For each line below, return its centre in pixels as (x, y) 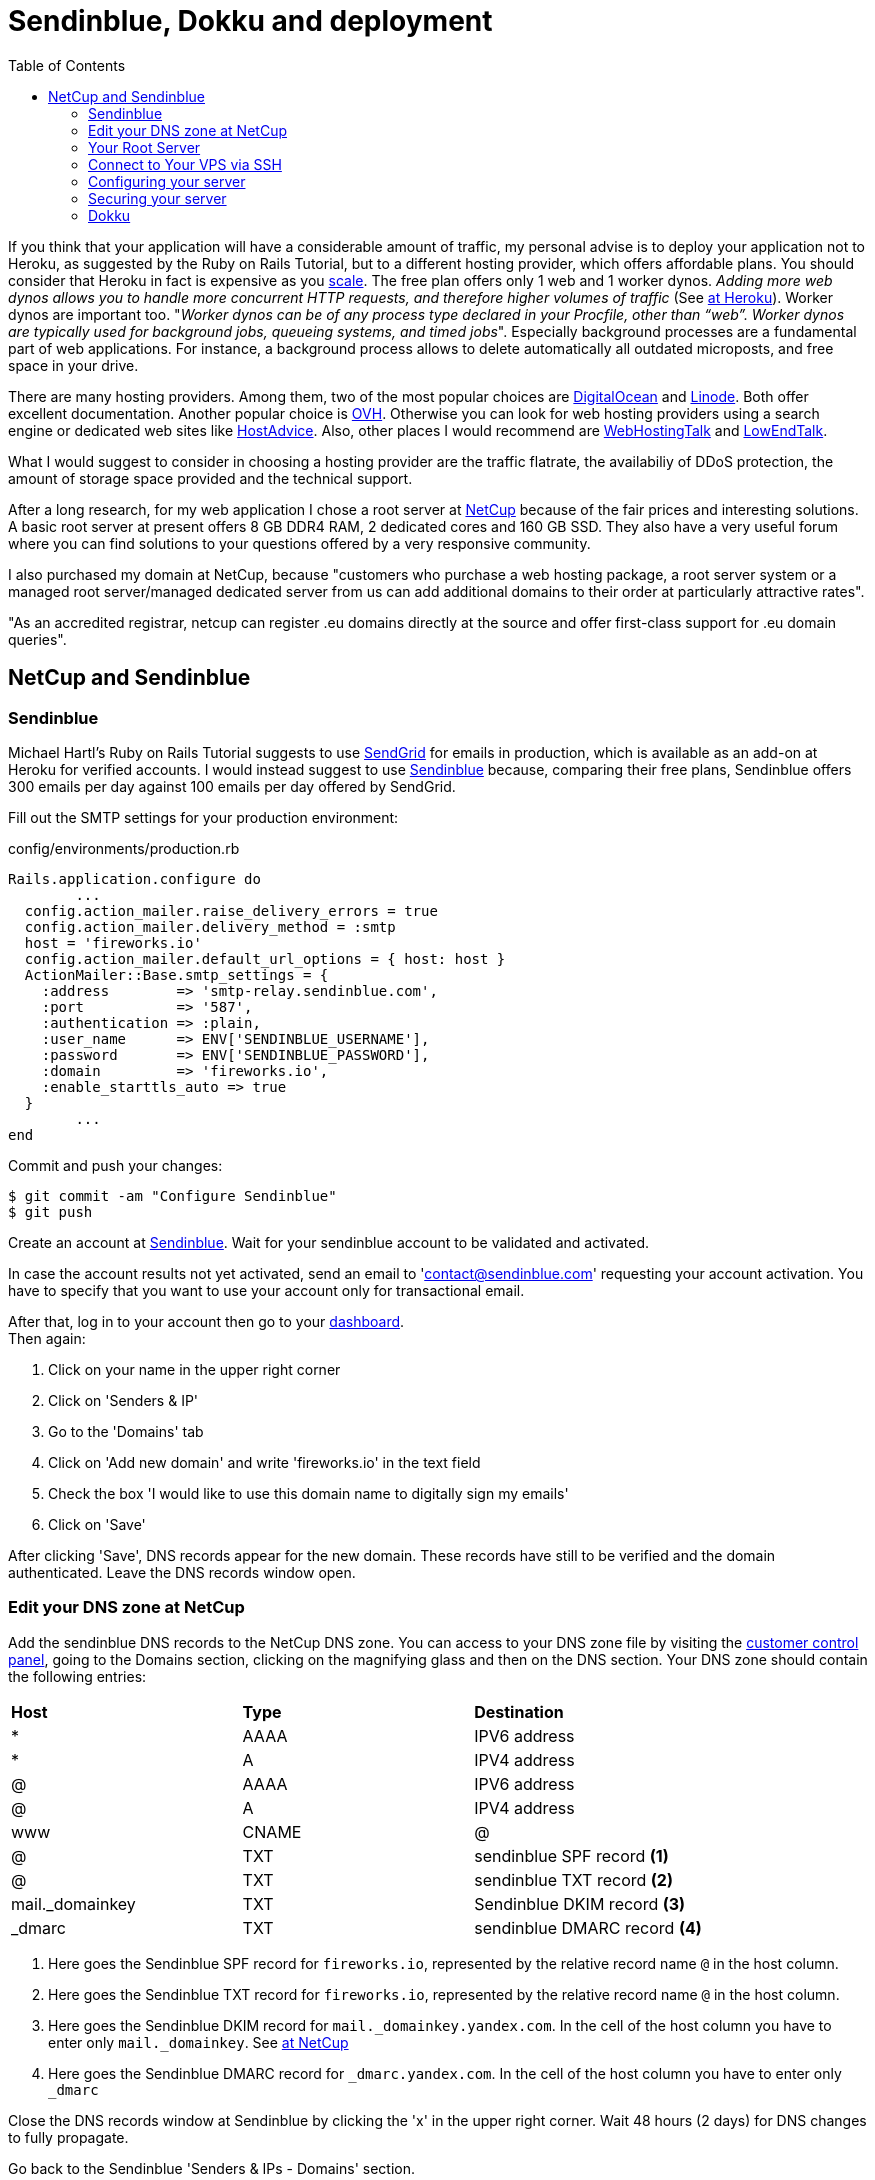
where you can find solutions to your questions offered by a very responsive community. (299, 543)
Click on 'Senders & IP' (123, 1400)
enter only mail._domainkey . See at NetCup (198, 2042)
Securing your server (157, 198)
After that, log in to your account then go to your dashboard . (206, 1321)
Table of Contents (67, 65)
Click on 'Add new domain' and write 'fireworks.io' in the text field (264, 1462)
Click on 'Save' (97, 1524)
